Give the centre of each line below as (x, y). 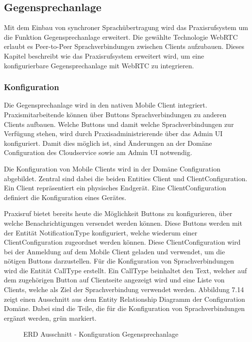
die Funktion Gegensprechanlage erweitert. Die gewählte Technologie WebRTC (121, 37)
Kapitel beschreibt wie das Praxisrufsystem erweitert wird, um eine (104, 55)
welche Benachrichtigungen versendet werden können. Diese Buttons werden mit (123, 223)
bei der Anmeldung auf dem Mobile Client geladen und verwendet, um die (115, 251)
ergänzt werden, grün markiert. (50, 318)
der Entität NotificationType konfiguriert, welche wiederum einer (101, 232)
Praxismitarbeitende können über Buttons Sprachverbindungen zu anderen (115, 114)
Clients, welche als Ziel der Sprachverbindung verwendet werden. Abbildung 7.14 (124, 289)
